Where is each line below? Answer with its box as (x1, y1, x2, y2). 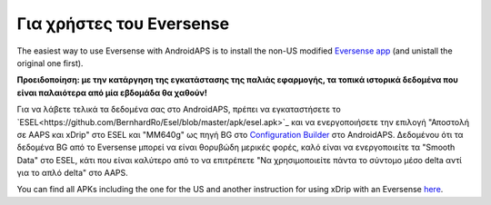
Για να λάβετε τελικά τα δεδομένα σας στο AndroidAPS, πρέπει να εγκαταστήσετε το (16, 104, 341, 115)
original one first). (16, 57, 84, 68)
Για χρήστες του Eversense (16, 14, 230, 34)
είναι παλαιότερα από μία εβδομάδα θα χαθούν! (16, 87, 208, 98)
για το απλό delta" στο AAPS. (16, 168, 129, 179)
